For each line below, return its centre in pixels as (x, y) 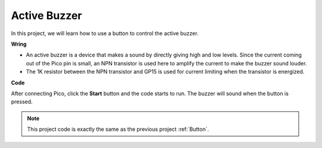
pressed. (22, 102)
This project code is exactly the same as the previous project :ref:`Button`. (118, 129)
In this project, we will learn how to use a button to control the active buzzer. (105, 33)
